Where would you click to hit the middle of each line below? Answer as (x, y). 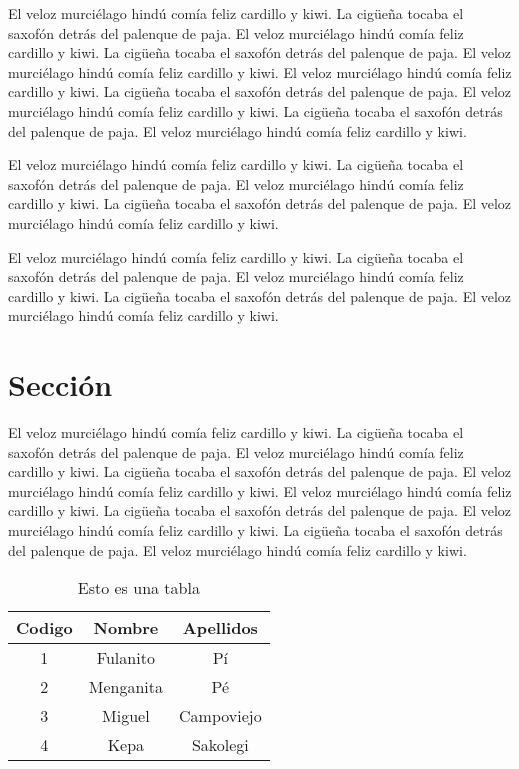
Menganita (125, 687)
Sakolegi (220, 745)
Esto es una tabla (138, 588)
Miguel (126, 716)
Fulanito (125, 658)
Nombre (126, 628)
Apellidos (220, 628)
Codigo (44, 628)
